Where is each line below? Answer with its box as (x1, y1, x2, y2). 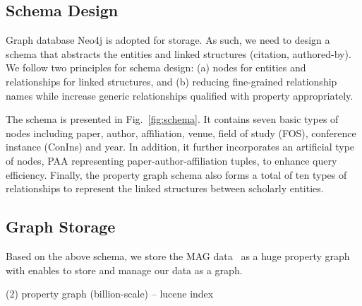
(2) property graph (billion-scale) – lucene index (6, 286, 214, 301)
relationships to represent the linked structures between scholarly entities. (6, 181, 324, 196)
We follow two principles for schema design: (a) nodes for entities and (6, 60, 306, 75)
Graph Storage (6, 216, 116, 237)
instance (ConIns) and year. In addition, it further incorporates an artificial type (6, 139, 355, 154)
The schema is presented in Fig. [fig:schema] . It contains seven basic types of (6, 112, 339, 126)
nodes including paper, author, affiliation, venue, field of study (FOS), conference (6, 125, 356, 140)
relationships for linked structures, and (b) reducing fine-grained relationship (6, 73, 337, 88)
